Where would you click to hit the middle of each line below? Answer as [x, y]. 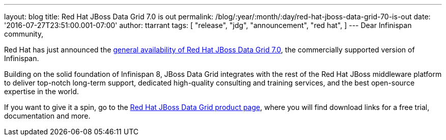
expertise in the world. [41, 91]
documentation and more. [47, 116]
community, [24, 34]
